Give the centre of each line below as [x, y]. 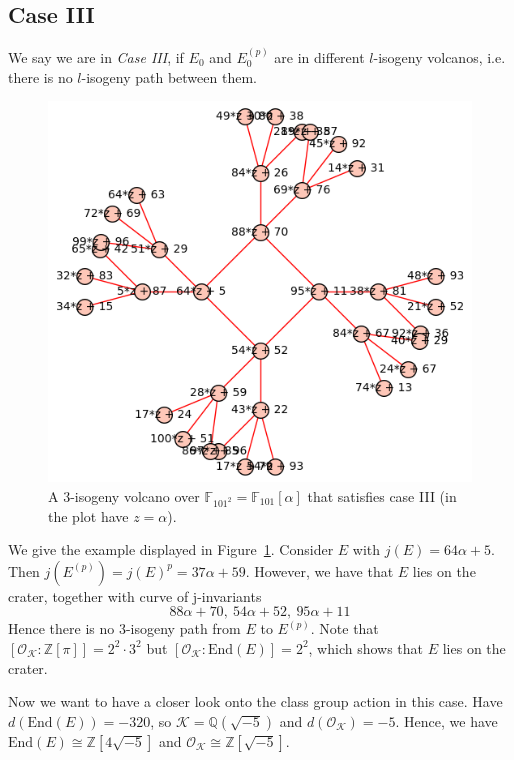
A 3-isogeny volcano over [124, 495]
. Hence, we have [446, 720]
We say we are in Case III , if [96, 57]
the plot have [88, 515]
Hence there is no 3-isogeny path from [124, 628]
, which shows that [366, 647]
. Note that [344, 628]
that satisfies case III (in [382, 495]
